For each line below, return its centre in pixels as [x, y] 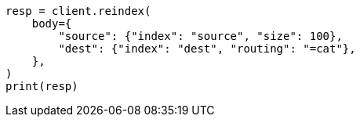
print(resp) [42, 86]
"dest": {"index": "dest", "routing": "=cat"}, [207, 49]
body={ [52, 24]
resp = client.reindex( [78, 11]
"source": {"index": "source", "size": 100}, [200, 36]
